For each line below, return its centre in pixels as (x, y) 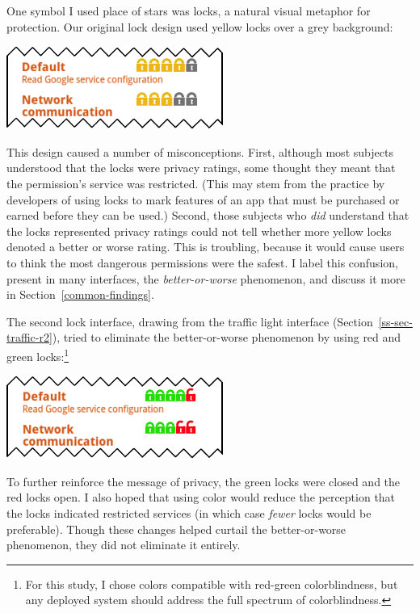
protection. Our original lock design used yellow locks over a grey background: (200, 26)
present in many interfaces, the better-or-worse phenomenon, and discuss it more (206, 278)
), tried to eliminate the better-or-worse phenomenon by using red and (227, 337)
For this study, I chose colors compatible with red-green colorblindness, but (212, 584)
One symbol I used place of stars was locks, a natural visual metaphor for (189, 10)
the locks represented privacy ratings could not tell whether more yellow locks (199, 231)
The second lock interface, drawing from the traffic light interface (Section (190, 321)
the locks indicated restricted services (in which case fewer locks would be (189, 512)
